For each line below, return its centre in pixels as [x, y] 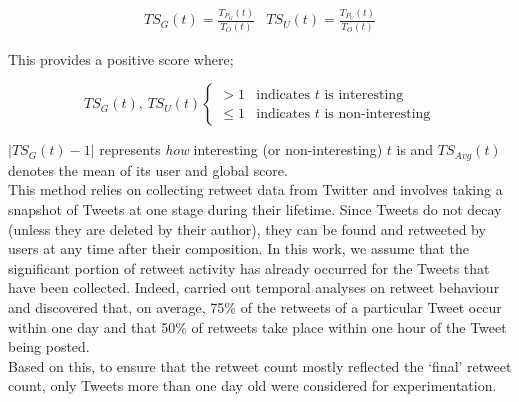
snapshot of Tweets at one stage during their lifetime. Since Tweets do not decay [255, 208]
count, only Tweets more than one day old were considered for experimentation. [252, 385]
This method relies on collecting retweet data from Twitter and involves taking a [255, 189]
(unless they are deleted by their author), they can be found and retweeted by [247, 228]
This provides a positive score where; [121, 58]
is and [415, 149]
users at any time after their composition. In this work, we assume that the [239, 248]
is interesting [364, 94]
